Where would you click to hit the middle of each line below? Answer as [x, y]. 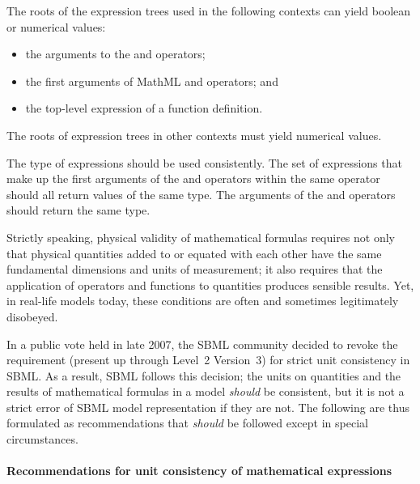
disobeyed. [32, 316]
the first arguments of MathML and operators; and [152, 81]
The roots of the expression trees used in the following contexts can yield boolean [209, 11]
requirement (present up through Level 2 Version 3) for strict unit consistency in [208, 360]
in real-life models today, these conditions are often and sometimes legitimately [203, 301]
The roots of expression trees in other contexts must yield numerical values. [194, 135]
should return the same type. [78, 210]
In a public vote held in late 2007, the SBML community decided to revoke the [202, 344]
